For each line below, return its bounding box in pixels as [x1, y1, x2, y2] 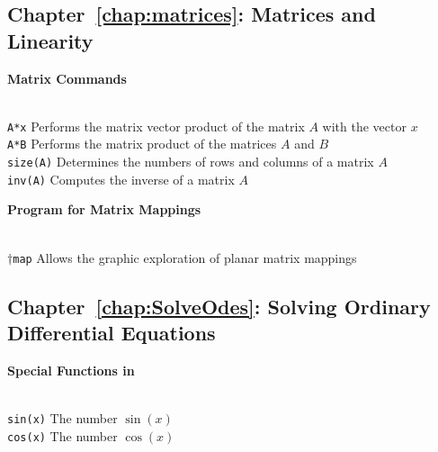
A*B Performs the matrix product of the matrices [7, 134, 277, 153]
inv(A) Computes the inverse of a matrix [7, 169, 235, 188]
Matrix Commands [7, 68, 127, 87]
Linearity [7, 26, 94, 54]
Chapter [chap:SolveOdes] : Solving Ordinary [7, 292, 431, 320]
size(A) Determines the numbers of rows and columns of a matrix [7, 152, 374, 171]
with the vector [322, 116, 407, 135]
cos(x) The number [7, 426, 118, 445]
